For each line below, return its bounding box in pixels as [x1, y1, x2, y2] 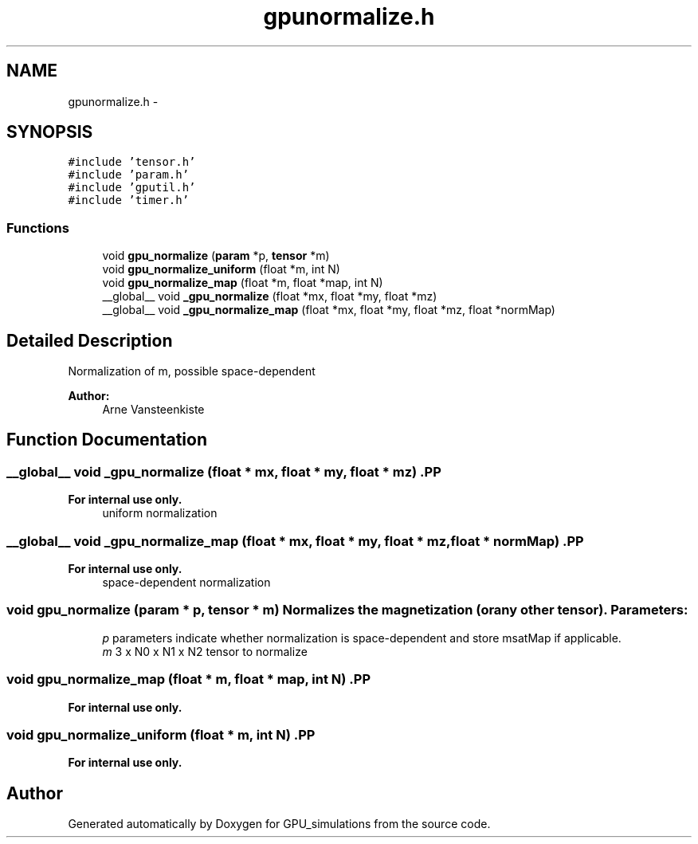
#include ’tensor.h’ [68, 155, 196, 169]
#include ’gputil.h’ [68, 181, 196, 194]
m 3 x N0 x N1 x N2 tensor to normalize [102, 644, 308, 658]
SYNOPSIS [6, 122, 93, 143]
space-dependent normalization [102, 575, 271, 589]
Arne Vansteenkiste [102, 402, 205, 417]
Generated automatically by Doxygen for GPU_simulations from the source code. [68, 817, 491, 831]
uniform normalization [102, 506, 218, 520]
